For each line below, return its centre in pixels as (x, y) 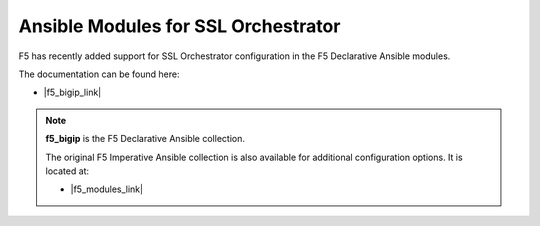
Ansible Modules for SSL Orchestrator (179, 26)
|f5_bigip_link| (72, 92)
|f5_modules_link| (107, 189)
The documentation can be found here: (99, 74)
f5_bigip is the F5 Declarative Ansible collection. (145, 139)
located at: (67, 171)
